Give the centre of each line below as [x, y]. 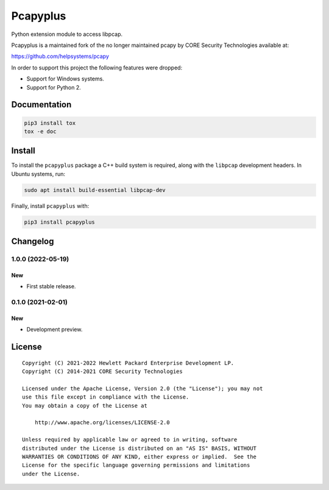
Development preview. [55, 330]
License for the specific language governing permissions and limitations [136, 465]
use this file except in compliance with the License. [106, 397]
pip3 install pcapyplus [60, 222]
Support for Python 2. [54, 87]
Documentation [41, 105]
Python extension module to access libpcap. [67, 34]
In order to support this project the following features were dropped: [97, 68]
